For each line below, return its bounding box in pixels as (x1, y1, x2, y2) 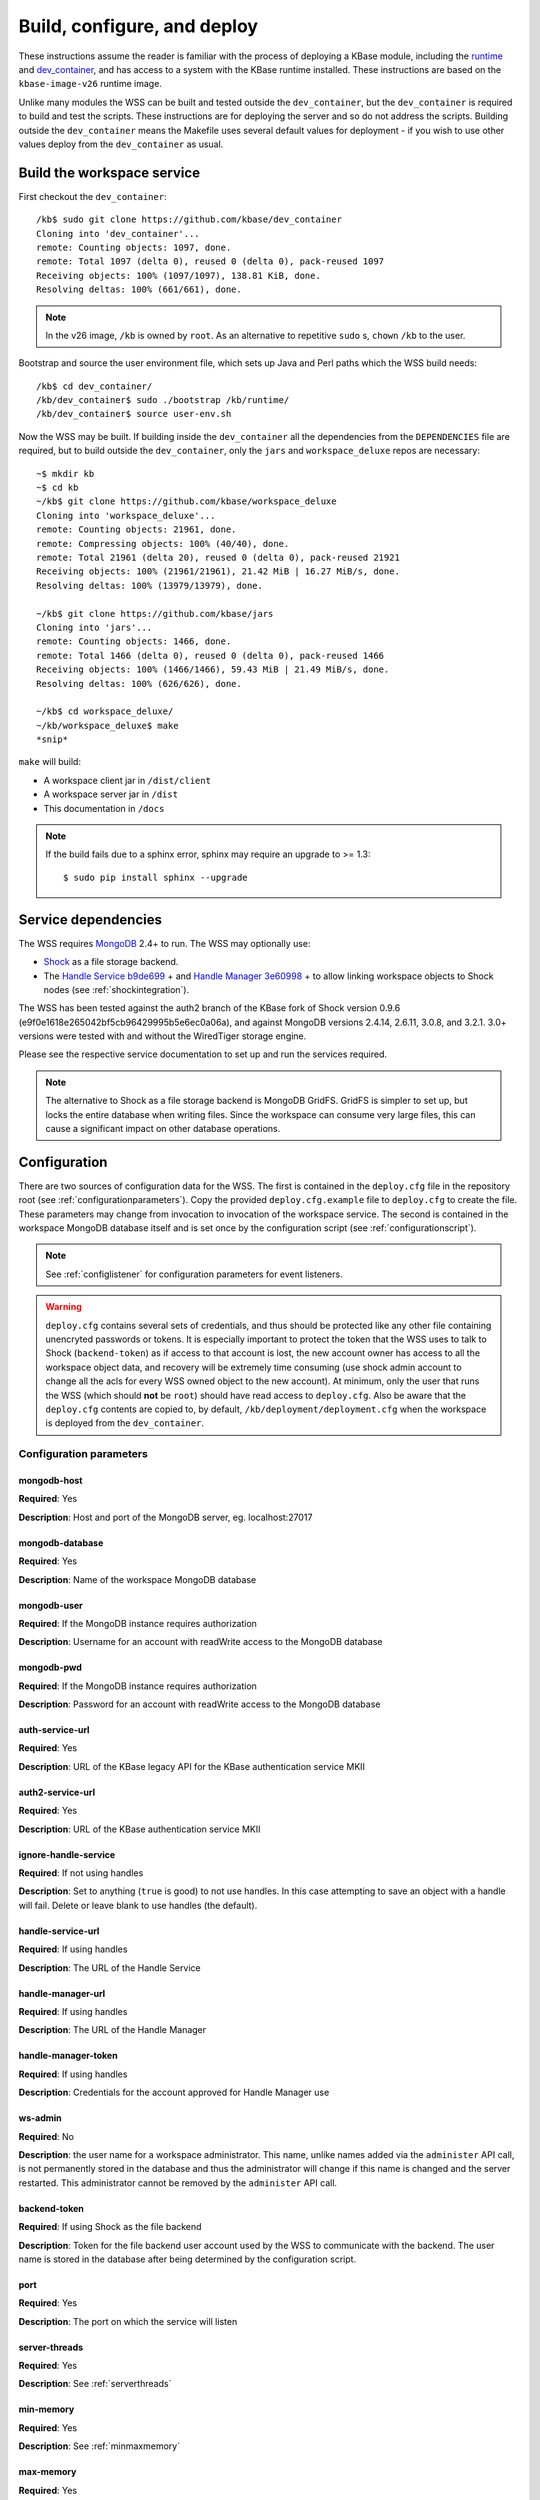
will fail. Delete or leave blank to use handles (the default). (18, 1899, 258, 1911)
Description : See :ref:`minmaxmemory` (18, 2440, 180, 2452)
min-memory (18, 2403, 75, 2415)
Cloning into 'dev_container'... (36, 228, 200, 239)
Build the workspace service (18, 164, 200, 181)
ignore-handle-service (18, 1848, 116, 1860)
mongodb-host (18, 1474, 83, 1486)
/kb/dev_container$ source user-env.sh (36, 408, 232, 420)
